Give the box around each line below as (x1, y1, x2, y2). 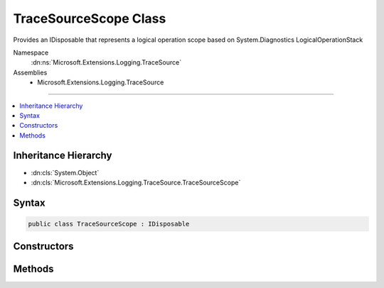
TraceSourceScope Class (13, 11, 166, 26)
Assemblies (13, 68, 48, 77)
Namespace (13, 48, 49, 57)
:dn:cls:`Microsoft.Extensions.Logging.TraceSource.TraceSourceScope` (31, 178, 241, 187)
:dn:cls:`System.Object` (31, 168, 100, 177)
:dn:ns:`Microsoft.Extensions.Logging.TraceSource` (31, 58, 181, 67)
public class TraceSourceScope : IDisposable (28, 220, 190, 228)
